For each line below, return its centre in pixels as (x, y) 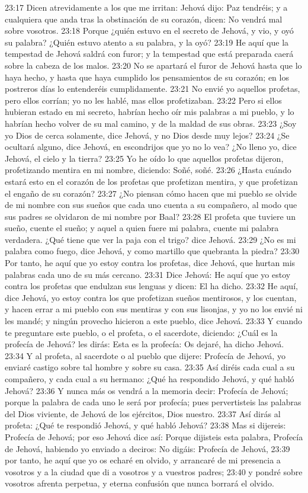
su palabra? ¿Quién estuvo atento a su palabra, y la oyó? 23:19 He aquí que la (147, 42)
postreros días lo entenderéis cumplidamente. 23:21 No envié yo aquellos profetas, (153, 89)
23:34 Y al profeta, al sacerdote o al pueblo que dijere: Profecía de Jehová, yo (145, 355)
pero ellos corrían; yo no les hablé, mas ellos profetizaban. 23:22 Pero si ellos (143, 100)
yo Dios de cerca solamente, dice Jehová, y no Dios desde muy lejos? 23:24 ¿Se (147, 135)
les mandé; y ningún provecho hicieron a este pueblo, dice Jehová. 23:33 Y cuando (154, 321)
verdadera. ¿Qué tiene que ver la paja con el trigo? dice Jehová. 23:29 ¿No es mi (150, 239)
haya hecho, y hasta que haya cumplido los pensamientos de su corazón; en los (147, 77)
